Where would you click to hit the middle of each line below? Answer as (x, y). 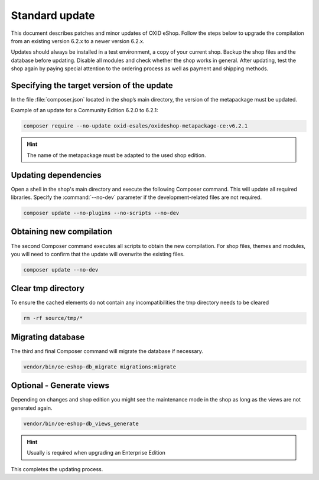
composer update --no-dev (61, 270)
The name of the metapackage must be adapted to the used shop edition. (116, 155)
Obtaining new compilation (61, 232)
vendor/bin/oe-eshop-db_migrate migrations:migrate (100, 367)
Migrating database (48, 337)
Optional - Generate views (60, 386)
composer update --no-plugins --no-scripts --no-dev (101, 213)
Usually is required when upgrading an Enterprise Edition (96, 453)
